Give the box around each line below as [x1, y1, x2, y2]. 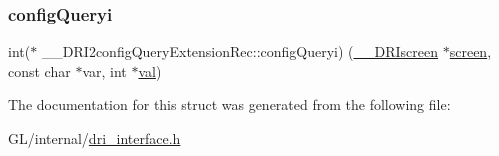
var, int [82, 60, 127, 81]
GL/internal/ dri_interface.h [8, 128, 181, 148]
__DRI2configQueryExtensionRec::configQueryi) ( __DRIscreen [41, 41, 439, 62]
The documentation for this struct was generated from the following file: [8, 94, 451, 115]
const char [8, 60, 71, 81]
